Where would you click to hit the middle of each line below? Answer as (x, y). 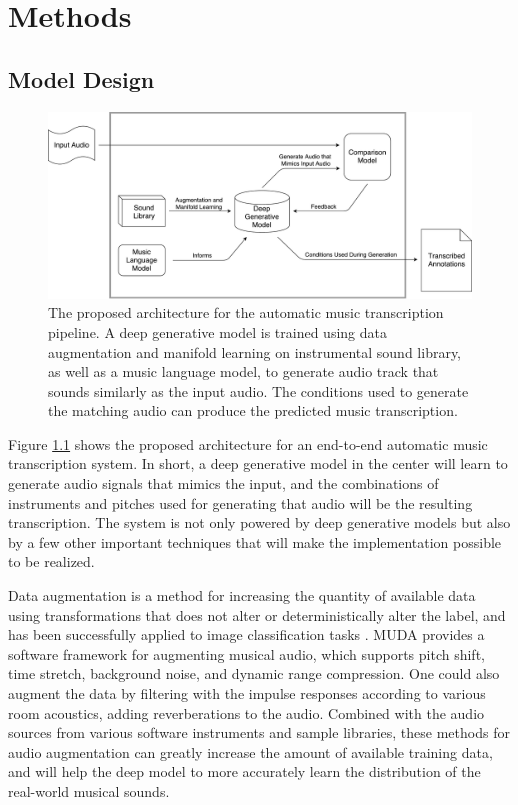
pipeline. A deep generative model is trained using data (217, 331)
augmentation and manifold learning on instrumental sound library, (255, 351)
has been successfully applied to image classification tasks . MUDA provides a (246, 634)
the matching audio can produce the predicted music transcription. (253, 410)
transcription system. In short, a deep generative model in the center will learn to (258, 463)
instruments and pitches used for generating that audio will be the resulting (240, 502)
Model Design (81, 78)
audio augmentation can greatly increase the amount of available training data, (250, 751)
